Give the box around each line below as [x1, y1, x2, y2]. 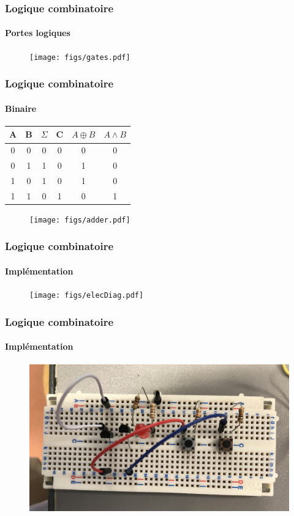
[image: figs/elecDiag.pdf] [29, 291, 144, 300]
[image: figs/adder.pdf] [29, 215, 130, 224]
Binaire [5, 101, 37, 114]
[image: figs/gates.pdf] [29, 53, 130, 62]
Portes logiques [5, 26, 70, 39]
